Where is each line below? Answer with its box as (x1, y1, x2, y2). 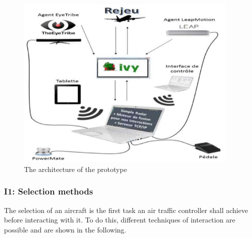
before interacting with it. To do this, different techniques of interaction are (4, 214, 235, 225)
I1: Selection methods (4, 185, 93, 197)
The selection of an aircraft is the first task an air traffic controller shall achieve (4, 204, 248, 215)
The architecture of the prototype (24, 163, 127, 174)
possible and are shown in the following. (4, 224, 126, 234)
